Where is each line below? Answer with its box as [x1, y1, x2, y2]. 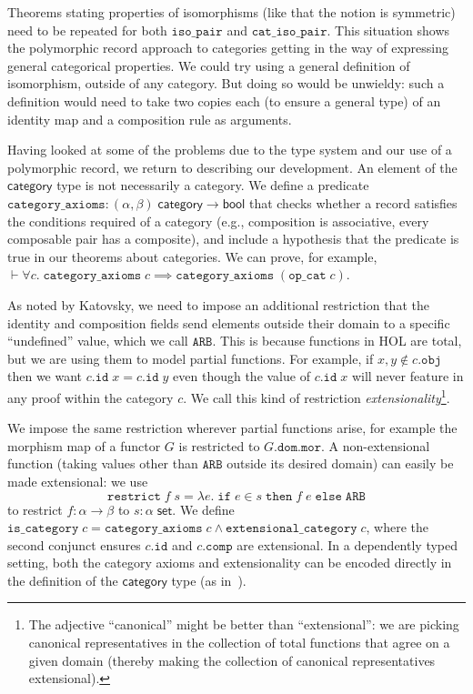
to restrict [7, 499, 63, 518]
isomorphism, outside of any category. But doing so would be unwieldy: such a [7, 74, 445, 93]
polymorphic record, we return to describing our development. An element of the [7, 157, 458, 176]
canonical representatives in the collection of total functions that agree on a [28, 633, 450, 652]
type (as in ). [171, 570, 247, 589]
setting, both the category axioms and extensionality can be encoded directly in [7, 553, 452, 572]
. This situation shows [327, 20, 450, 39]
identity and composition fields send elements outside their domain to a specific [7, 313, 450, 332]
